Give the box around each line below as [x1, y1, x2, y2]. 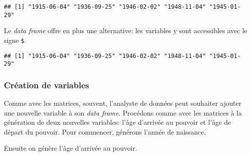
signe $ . [4, 35, 27, 45]
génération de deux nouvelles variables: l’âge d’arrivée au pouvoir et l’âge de [4, 117, 231, 127]
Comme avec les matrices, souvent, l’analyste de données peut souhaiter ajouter [4, 98, 242, 108]
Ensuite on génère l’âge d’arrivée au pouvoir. [4, 143, 137, 153]
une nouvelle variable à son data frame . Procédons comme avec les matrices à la [4, 107, 242, 117]
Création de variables [4, 78, 89, 91]
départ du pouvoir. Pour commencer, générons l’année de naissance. [4, 126, 206, 136]
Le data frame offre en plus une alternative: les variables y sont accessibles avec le [4, 25, 248, 36]
